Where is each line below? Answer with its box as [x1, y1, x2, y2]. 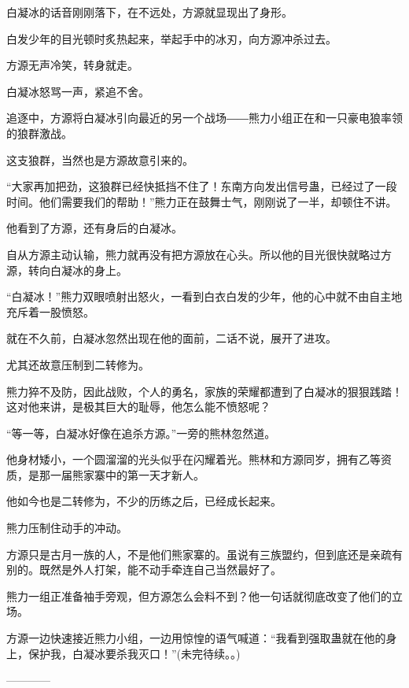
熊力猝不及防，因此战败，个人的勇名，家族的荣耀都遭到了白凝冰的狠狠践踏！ [6, 383, 403, 399]
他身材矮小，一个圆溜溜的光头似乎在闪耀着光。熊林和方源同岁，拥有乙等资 [6, 451, 392, 468]
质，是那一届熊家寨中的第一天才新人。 [6, 466, 204, 483]
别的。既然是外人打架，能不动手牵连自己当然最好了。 [6, 561, 282, 578]
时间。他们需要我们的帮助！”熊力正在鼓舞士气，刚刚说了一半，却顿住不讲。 [6, 193, 397, 209]
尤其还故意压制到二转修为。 [6, 356, 149, 372]
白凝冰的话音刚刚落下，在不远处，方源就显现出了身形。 [6, 4, 293, 20]
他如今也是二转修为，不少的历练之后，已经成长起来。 [6, 493, 282, 509]
